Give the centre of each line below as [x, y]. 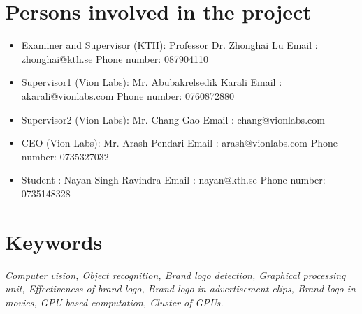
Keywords [54, 241]
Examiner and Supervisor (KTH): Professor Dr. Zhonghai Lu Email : [169, 45]
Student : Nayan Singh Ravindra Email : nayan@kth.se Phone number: [173, 180]
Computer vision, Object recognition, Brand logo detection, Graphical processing [175, 275]
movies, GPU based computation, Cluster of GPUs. [114, 302]
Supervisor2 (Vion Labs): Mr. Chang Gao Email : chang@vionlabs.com [173, 119]
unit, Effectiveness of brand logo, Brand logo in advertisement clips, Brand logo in [180, 289]
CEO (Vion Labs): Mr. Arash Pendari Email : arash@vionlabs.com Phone [180, 143]
